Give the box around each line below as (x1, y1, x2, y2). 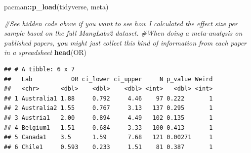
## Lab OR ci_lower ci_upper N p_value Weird (4, 75, 213, 83)
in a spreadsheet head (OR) (4, 47, 87, 57)
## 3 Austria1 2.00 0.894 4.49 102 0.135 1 (4, 114, 213, 121)
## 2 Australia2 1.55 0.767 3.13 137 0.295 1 (4, 104, 213, 112)
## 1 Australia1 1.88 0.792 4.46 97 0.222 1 (4, 95, 213, 102)
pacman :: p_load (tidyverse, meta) (4, 1, 109, 11)
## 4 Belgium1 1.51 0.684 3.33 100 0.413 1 (4, 124, 213, 131)
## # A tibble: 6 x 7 (4, 65, 75, 73)
